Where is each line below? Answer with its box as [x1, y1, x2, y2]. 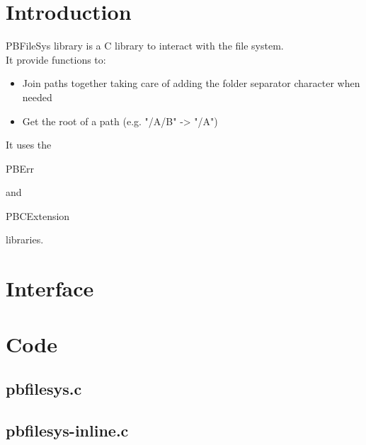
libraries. [6, 232, 44, 247]
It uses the [6, 137, 52, 152]
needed [22, 89, 52, 104]
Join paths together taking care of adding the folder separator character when [22, 76, 360, 91]
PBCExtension [6, 208, 70, 223]
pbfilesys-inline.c [6, 419, 129, 441]
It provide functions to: [6, 52, 106, 67]
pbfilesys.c [6, 378, 82, 400]
